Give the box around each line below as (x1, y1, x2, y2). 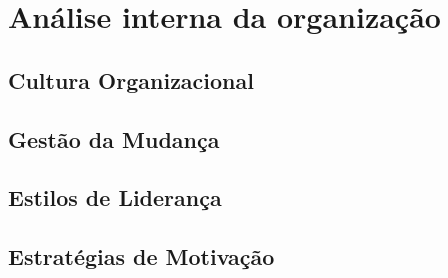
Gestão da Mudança (8, 123, 220, 154)
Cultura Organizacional (8, 64, 254, 95)
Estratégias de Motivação (8, 241, 275, 272)
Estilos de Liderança (8, 182, 222, 213)
